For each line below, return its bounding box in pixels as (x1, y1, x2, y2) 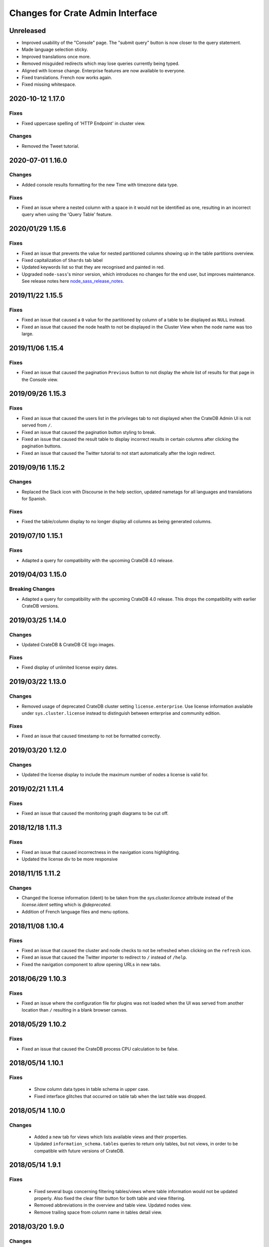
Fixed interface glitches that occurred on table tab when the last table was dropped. (34, 1093, 207, 1099)
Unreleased (9, 26, 46, 35)
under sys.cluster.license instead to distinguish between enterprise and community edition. (21, 710, 221, 716)
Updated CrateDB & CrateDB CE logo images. (21, 641, 115, 648)
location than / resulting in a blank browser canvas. (21, 1007, 128, 1013)
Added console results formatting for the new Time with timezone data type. (21, 182, 178, 188)
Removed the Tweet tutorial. (21, 143, 80, 149)
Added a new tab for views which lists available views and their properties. (34, 1134, 188, 1140)
